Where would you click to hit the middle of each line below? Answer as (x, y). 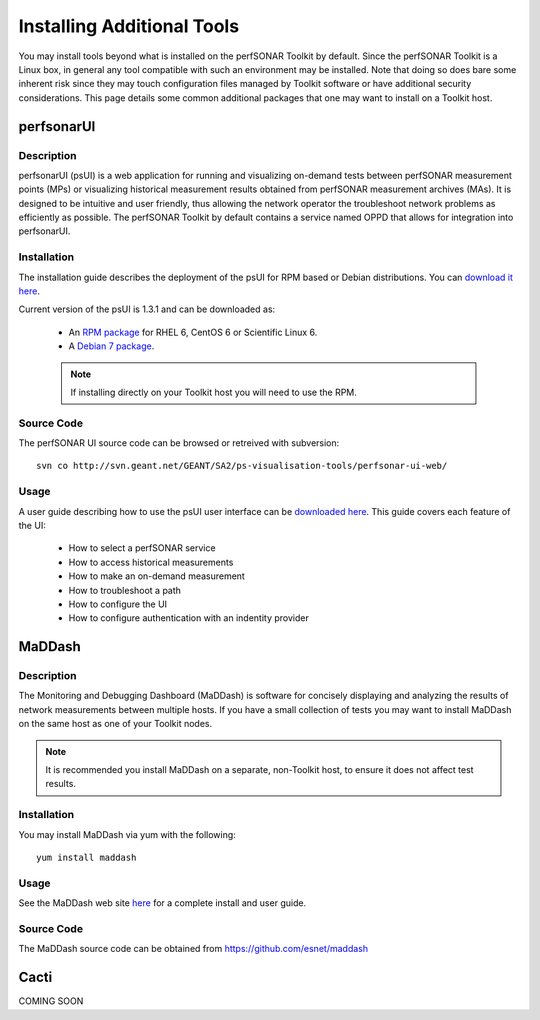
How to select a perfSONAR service (142, 548)
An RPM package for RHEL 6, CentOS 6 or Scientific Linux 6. (193, 332)
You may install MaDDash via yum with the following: (127, 834)
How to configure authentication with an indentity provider (188, 618)
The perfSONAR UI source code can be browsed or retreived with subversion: (179, 443)
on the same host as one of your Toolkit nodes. (115, 724)
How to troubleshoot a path (125, 590)
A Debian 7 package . (111, 346)
